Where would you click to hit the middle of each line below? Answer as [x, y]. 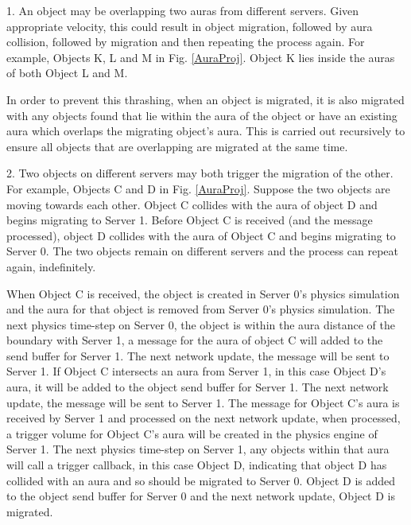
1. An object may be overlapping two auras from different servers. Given [183, 10]
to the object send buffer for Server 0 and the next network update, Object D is [201, 496]
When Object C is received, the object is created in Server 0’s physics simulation [203, 293]
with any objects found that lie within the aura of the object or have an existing [202, 115]
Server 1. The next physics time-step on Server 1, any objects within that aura [198, 449]
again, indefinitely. [51, 266]
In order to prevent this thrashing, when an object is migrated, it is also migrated [205, 99]
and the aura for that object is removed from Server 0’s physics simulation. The [201, 309]
